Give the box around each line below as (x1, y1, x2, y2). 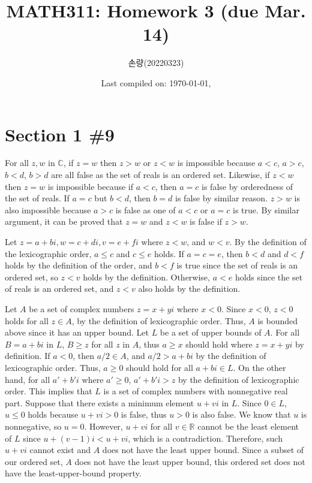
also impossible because (5, 203, 91, 216)
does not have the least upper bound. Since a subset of (102, 443, 304, 456)
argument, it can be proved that (5, 215, 123, 228)
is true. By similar (233, 203, 299, 216)
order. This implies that (5, 385, 92, 397)
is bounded (257, 314, 298, 327)
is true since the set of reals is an (176, 259, 298, 271)
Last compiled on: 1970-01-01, (101, 76, 211, 89)
